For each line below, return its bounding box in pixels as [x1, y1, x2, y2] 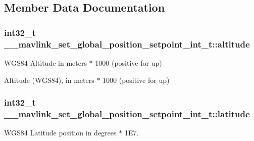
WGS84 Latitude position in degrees [4, 127, 117, 138]
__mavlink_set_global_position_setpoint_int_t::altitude [4, 37, 250, 50]
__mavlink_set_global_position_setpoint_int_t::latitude [4, 107, 250, 120]
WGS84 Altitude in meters [4, 57, 87, 68]
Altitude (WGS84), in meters [4, 74, 94, 85]
